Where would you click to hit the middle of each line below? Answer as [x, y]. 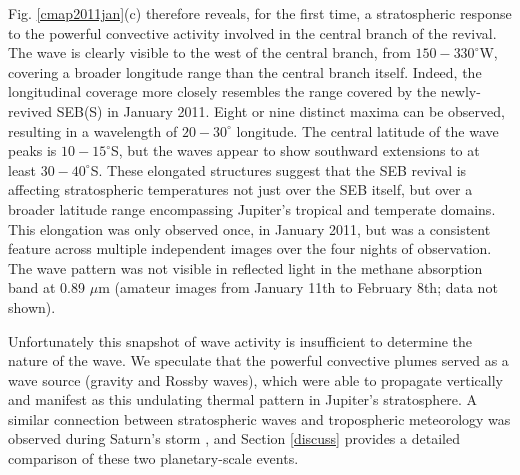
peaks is [32, 150]
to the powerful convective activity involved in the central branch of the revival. [252, 32]
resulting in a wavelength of [93, 130]
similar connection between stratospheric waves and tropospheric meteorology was [259, 418]
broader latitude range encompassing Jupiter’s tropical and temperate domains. [252, 208]
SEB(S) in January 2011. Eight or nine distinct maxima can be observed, [280, 110]
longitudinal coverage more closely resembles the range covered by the [222, 91]
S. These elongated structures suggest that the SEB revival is [278, 169]
